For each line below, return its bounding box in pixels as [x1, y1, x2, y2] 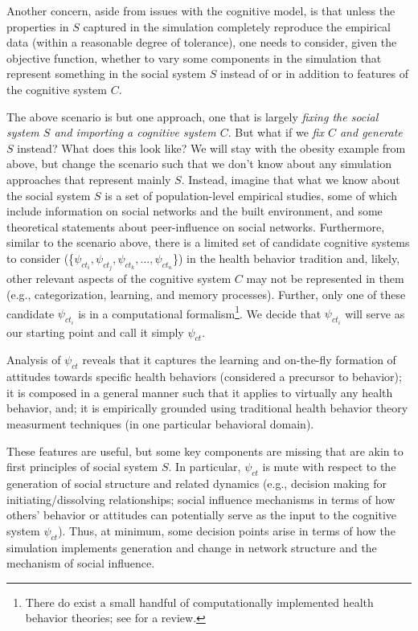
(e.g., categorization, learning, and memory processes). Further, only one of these [6, 285, 406, 302]
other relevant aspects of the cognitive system [6, 270, 232, 287]
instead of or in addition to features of [220, 65, 409, 82]
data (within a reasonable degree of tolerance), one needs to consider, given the [6, 34, 397, 51]
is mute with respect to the [262, 458, 396, 475]
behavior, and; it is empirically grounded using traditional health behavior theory [6, 399, 408, 416]
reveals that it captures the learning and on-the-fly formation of [82, 351, 396, 368]
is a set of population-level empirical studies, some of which [104, 186, 397, 203]
